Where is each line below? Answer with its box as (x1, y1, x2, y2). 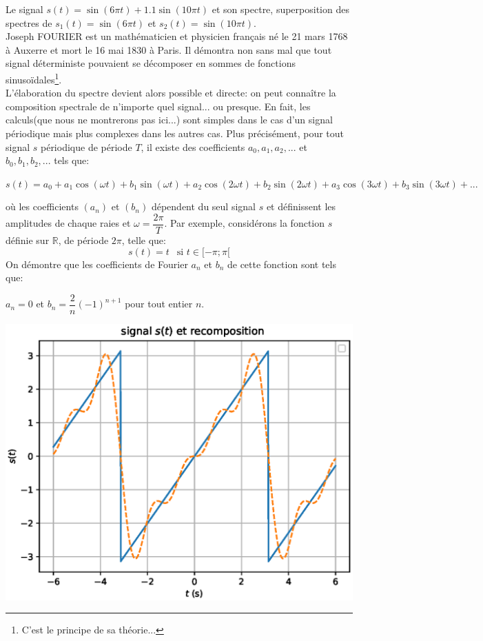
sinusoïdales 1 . (6, 70, 62, 86)
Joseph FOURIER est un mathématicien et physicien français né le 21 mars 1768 (6, 29, 348, 43)
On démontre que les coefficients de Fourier (6, 256, 188, 271)
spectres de (6, 15, 52, 30)
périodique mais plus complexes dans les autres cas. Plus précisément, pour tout (6, 126, 345, 140)
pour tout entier (125, 296, 193, 311)
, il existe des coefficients (141, 139, 245, 154)
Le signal (6, 2, 43, 16)
